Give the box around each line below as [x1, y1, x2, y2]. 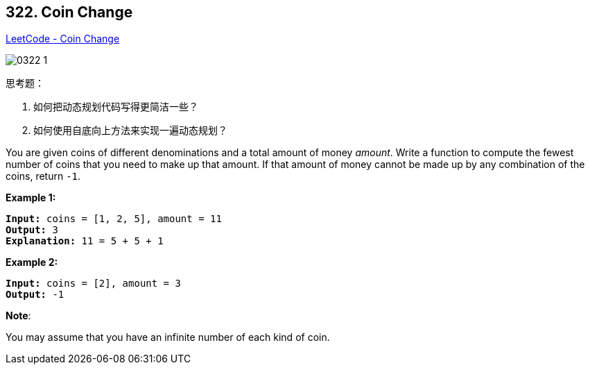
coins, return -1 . [6, 170, 81, 183]
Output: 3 [6, 224, 58, 236]
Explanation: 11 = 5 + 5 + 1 [6, 235, 164, 247]
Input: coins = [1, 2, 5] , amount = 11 [6, 213, 222, 225]
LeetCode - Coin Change [6, 33, 120, 45]
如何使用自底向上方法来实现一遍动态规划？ [33, 124, 227, 137]
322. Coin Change [6, 3, 133, 21]
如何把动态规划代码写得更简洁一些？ [33, 101, 198, 113]
